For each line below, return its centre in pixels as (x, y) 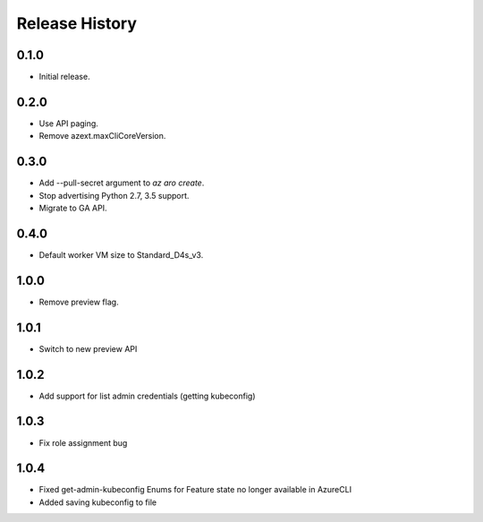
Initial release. (64, 77)
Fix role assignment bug (83, 442)
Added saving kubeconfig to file (97, 502)
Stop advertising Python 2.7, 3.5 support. (114, 195)
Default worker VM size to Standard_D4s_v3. (121, 254)
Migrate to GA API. (73, 208)
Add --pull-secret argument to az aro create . (122, 183)
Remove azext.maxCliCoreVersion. (102, 136)
